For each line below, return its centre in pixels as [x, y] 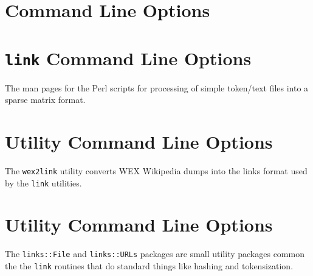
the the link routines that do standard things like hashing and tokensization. [149, 266]
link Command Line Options [128, 58]
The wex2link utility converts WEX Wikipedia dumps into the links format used [156, 170]
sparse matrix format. [45, 100]
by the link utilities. [43, 182]
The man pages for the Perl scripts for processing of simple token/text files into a [157, 87]
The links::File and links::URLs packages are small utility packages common [155, 254]
